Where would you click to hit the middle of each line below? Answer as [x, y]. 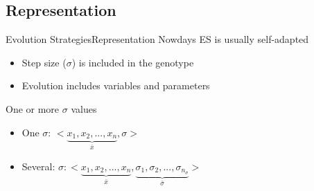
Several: [38, 166]
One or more [33, 108]
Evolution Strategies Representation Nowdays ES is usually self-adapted [157, 39]
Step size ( [44, 62]
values [84, 108]
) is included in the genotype [133, 62]
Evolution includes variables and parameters [116, 85]
